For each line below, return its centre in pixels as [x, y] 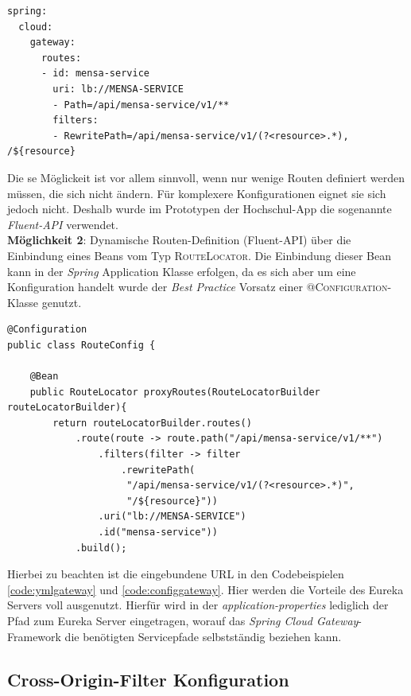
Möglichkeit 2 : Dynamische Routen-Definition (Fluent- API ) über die [179, 240]
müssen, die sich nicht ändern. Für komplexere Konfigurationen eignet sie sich [197, 193]
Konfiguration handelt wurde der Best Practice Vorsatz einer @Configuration [198, 287]
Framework [34, 636]
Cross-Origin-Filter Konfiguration [148, 679]
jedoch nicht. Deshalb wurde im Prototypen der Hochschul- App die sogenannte [200, 209]
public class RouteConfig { [81, 345]
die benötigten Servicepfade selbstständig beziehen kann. [203, 636]
